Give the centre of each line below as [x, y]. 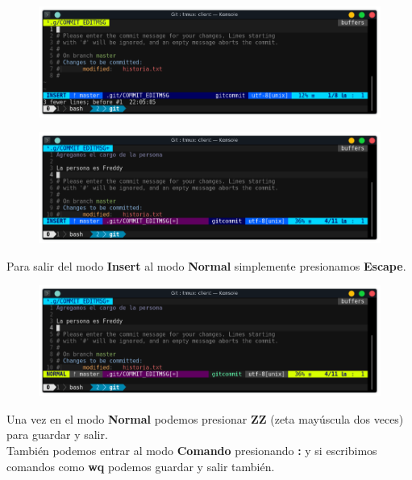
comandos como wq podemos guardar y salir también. [141, 466]
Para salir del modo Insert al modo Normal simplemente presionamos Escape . [206, 265]
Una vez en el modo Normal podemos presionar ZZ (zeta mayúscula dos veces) [205, 418]
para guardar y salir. [57, 434]
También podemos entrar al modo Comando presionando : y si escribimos [192, 451]
